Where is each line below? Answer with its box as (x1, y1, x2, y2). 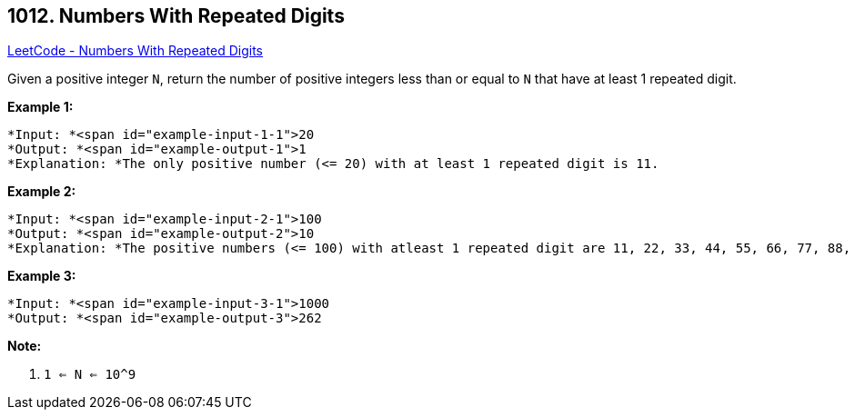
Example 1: (7, 99, 74, 115)
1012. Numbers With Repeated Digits (7, 5, 345, 27)
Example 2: (7, 184, 76, 200)
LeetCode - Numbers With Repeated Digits (7, 43, 264, 59)
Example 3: (7, 268, 76, 284)
